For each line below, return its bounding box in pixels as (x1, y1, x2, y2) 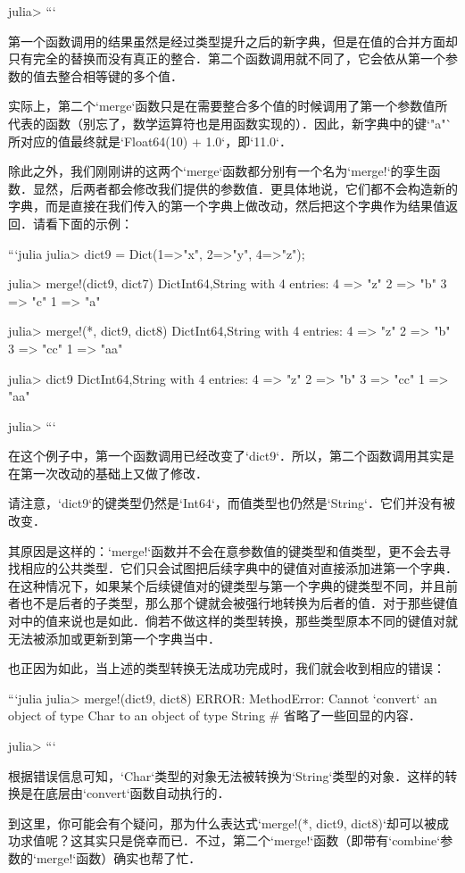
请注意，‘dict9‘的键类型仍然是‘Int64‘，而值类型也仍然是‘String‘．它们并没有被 (8, 494, 455, 512)
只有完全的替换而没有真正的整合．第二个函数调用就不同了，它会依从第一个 (8, 49, 445, 68)
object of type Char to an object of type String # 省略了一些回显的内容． (8, 706, 421, 725)
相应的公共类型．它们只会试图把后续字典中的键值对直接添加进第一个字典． (20, 559, 458, 578)
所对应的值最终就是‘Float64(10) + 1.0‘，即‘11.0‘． (8, 131, 292, 150)
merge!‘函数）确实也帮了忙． (36, 848, 202, 867)
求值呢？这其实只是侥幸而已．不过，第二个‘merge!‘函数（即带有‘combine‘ (20, 831, 441, 850)
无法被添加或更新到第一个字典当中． (8, 628, 220, 647)
